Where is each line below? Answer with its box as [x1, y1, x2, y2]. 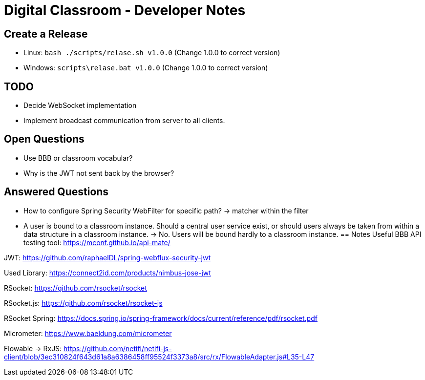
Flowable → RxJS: [4, 344, 62, 353]
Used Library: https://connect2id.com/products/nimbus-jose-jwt [4, 268, 211, 277]
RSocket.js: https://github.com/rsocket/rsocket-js [4, 298, 163, 307]
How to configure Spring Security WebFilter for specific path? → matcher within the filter [23, 206, 309, 215]
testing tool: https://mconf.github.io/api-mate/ [23, 238, 170, 247]
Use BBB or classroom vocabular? [23, 153, 133, 162]
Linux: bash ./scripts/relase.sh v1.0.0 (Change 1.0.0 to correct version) [23, 48, 280, 57]
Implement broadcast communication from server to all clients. [23, 116, 225, 125]
